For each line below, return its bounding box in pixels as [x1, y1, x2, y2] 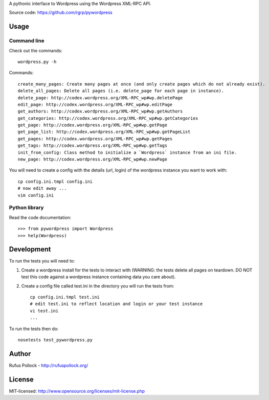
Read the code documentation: [9, 214, 71, 220]
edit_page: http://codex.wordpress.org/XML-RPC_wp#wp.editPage [18, 102, 173, 107]
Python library [9, 204, 44, 211]
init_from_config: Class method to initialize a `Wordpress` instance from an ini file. [18, 150, 237, 155]
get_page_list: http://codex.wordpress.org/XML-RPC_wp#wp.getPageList [18, 129, 191, 134]
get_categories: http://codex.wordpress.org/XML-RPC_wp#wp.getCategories [18, 115, 199, 121]
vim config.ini [18, 192, 54, 198]
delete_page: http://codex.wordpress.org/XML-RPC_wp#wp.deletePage [18, 95, 183, 100]
